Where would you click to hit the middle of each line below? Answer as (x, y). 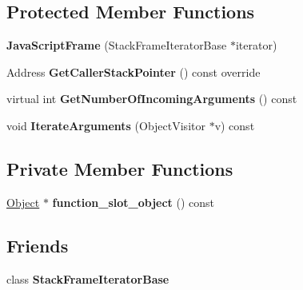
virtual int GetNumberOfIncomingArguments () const (152, 99)
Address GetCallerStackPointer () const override (134, 72)
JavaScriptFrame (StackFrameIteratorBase (117, 45)
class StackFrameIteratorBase (88, 278)
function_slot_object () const (134, 202)
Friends (38, 245)
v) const (235, 125)
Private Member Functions (120, 168)
